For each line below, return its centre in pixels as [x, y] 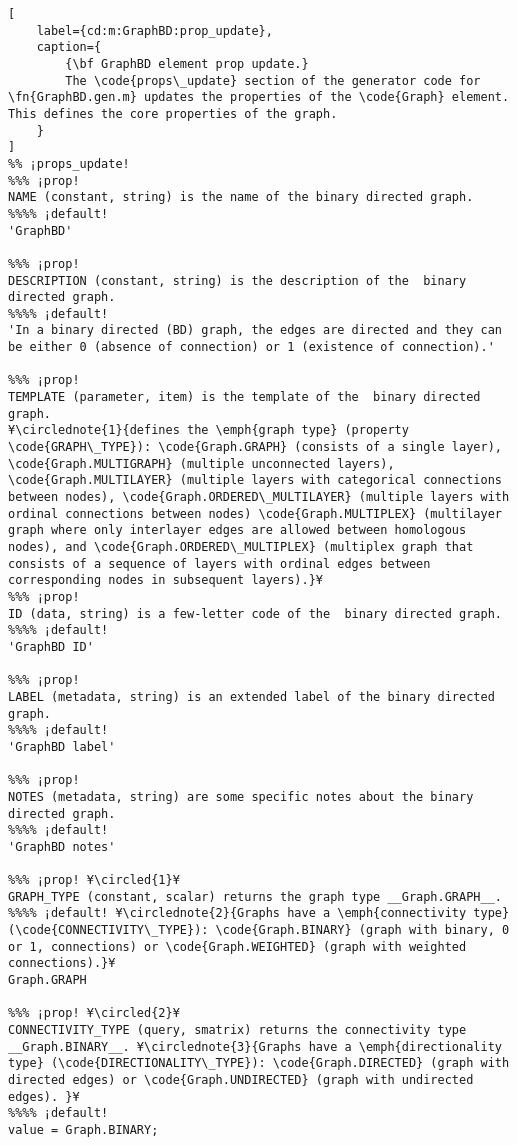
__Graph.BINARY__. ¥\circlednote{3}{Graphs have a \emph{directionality [255, 1046]
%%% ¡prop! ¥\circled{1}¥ [94, 880]
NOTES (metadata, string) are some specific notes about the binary [241, 796]
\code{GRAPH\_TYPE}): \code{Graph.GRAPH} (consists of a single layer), [255, 447]
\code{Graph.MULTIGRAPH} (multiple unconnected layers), [201, 463]
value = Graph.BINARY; [83, 1129]
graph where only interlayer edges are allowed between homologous [237, 530]
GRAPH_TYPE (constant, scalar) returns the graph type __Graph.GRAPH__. [255, 896]
